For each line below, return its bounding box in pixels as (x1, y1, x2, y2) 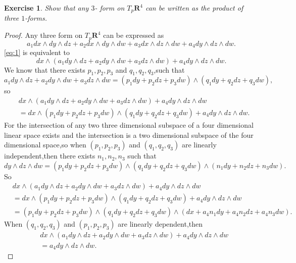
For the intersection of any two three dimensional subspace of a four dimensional (4, 120, 254, 130)
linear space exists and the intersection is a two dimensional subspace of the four (4, 129, 254, 140)
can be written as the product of (145, 3, 243, 13)
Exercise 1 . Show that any (4, 3, 89, 13)
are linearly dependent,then (118, 219, 203, 229)
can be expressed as (103, 30, 164, 40)
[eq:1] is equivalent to (4, 46, 70, 57)
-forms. (25, 13, 47, 23)
